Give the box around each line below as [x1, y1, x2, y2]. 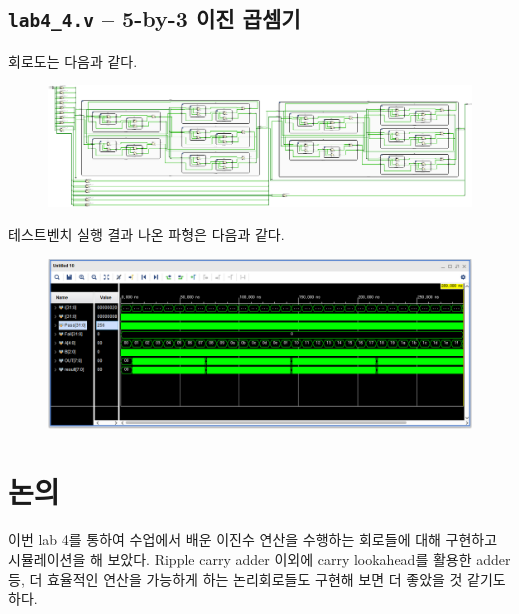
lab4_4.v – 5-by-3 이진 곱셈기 [8, 3, 301, 34]
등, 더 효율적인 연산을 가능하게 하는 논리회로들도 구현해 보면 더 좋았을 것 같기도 [8, 568, 506, 589]
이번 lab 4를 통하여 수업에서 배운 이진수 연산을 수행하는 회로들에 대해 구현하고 [8, 529, 498, 550]
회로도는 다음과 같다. [8, 50, 138, 71]
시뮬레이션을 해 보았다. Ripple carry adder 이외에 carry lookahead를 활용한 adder [8, 548, 511, 569]
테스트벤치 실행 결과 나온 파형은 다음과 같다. [8, 224, 285, 245]
